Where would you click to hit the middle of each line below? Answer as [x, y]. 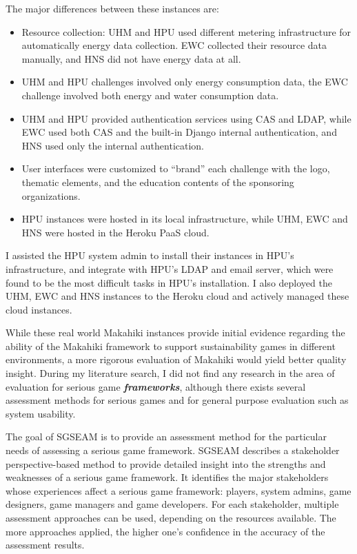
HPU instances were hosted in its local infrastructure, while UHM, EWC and [185, 219]
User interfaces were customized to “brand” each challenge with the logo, [176, 168]
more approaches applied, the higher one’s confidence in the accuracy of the [165, 531]
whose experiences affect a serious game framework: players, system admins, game [178, 490]
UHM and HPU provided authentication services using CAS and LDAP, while [186, 118]
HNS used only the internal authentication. [113, 145]
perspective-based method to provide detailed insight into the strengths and [166, 463]
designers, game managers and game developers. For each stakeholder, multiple [172, 504]
